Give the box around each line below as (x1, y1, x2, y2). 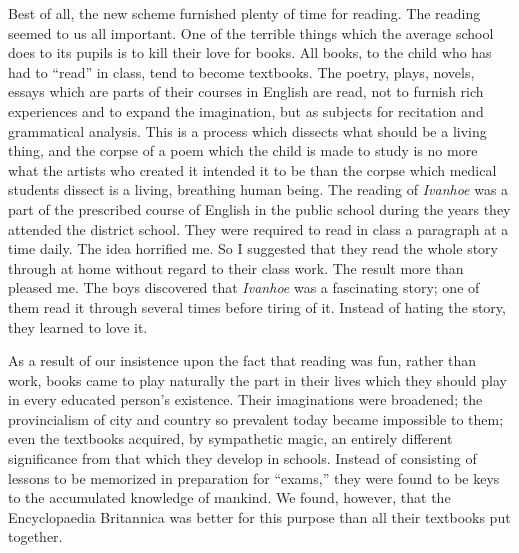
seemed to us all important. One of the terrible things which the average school (8, 22, 494, 43)
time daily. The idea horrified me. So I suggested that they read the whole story (8, 238, 498, 259)
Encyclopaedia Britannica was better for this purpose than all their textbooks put (8, 506, 511, 527)
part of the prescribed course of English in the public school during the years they (8, 198, 511, 219)
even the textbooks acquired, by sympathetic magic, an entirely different (8, 428, 453, 449)
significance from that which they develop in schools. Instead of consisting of (8, 448, 477, 469)
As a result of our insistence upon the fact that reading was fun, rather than (8, 350, 477, 371)
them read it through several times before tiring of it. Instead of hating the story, (8, 296, 506, 317)
